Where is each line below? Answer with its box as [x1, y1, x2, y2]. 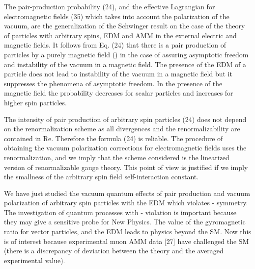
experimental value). [4, 255, 65, 265]
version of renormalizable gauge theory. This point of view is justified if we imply [4, 162, 248, 172]
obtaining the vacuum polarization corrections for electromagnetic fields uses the [4, 143, 247, 153]
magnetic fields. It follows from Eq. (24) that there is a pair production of [4, 40, 227, 50]
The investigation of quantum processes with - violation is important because [4, 207, 237, 217]
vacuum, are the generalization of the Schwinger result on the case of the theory [4, 21, 245, 31]
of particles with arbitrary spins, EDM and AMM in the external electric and [4, 30, 237, 40]
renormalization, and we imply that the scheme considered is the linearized [4, 152, 229, 162]
